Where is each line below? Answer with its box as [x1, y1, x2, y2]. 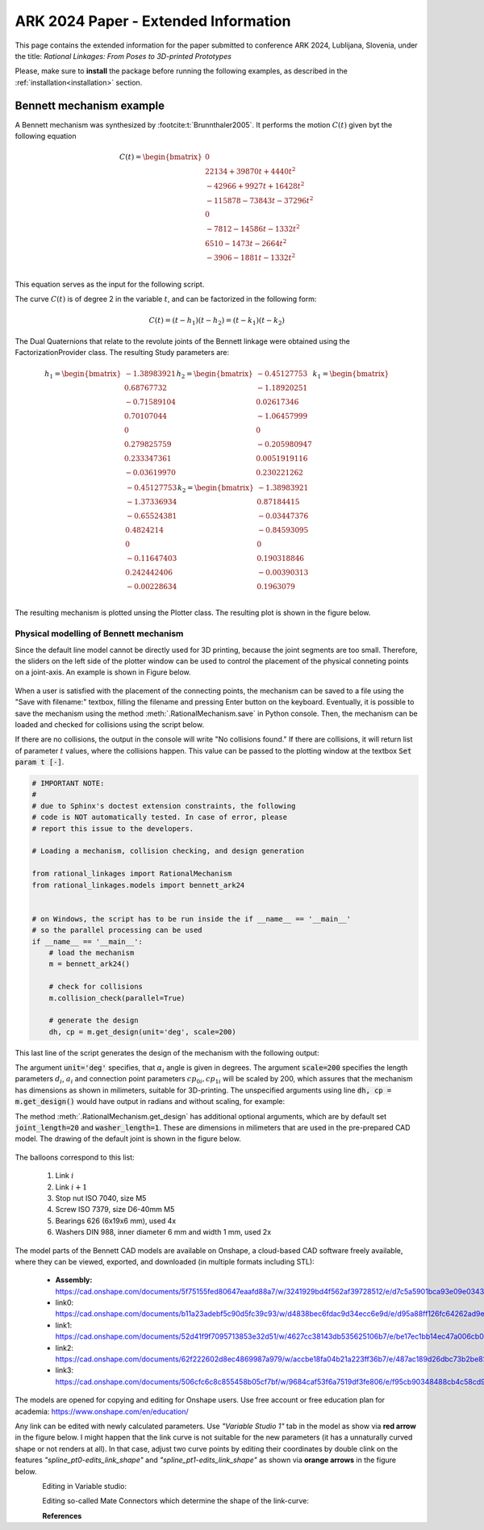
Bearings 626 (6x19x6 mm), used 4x [55, 1215, 177, 1226]
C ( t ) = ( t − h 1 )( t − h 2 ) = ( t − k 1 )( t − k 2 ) [148, 316, 286, 327]
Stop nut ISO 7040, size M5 [55, 1193, 147, 1202]
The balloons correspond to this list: [15, 1152, 135, 1162]
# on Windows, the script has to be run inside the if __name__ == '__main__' [31, 914, 351, 923]
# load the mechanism [48, 948, 135, 957]
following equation [15, 132, 77, 141]
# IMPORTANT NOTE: [31, 779, 105, 788]
